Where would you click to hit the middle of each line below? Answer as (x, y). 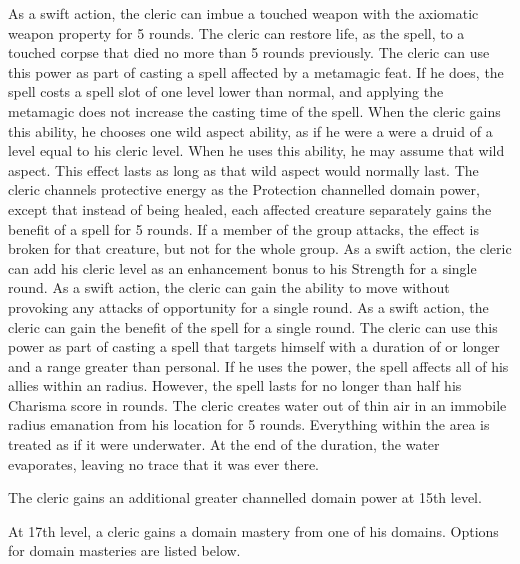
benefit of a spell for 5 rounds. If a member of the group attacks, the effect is (243, 228)
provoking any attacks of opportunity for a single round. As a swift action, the (248, 306)
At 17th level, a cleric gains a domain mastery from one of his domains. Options (253, 530)
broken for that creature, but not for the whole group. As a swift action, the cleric (260, 248)
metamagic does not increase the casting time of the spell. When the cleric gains (254, 110)
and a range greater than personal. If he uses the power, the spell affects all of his (258, 365)
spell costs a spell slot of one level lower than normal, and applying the (226, 91)
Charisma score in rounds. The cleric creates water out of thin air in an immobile (257, 404)
